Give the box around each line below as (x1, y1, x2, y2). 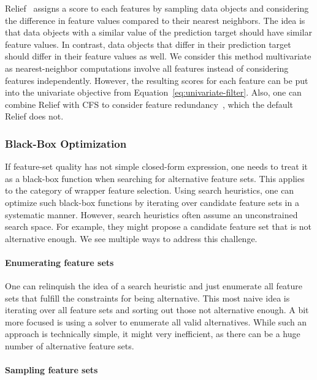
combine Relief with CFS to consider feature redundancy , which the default (5, 97, 293, 110)
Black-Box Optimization (5, 135, 127, 151)
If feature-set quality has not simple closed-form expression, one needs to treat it (5, 160, 308, 173)
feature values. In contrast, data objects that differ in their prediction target (5, 37, 291, 50)
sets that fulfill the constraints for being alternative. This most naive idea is (5, 291, 290, 304)
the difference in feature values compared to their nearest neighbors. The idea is (5, 13, 305, 26)
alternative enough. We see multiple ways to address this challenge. (5, 232, 258, 245)
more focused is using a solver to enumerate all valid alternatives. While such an (5, 315, 307, 328)
